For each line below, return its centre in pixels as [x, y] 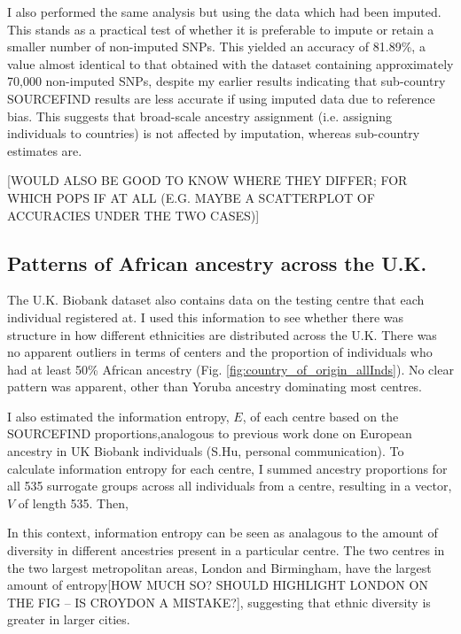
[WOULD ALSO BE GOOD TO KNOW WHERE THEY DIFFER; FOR [207, 180]
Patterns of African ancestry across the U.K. [217, 263]
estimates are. [45, 150]
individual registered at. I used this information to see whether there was [206, 317]
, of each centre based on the [320, 416]
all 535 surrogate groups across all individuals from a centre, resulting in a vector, [230, 486]
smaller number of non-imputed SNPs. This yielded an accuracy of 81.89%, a [216, 46]
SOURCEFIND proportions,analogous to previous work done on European [210, 433]
